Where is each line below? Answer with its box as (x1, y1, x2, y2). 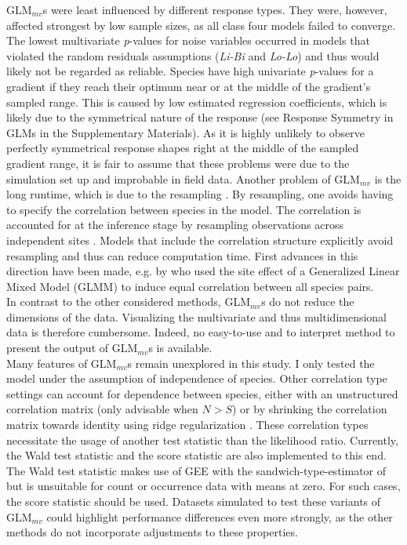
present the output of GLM (6, 340, 138, 356)
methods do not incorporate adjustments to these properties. (6, 524, 298, 540)
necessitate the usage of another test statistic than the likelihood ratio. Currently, (6, 431, 398, 448)
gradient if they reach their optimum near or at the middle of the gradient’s (6, 78, 371, 94)
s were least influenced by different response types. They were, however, (42, 2, 387, 17)
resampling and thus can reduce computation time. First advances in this (6, 247, 358, 263)
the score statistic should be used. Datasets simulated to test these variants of (6, 493, 381, 509)
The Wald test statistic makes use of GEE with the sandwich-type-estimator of (6, 462, 387, 478)
